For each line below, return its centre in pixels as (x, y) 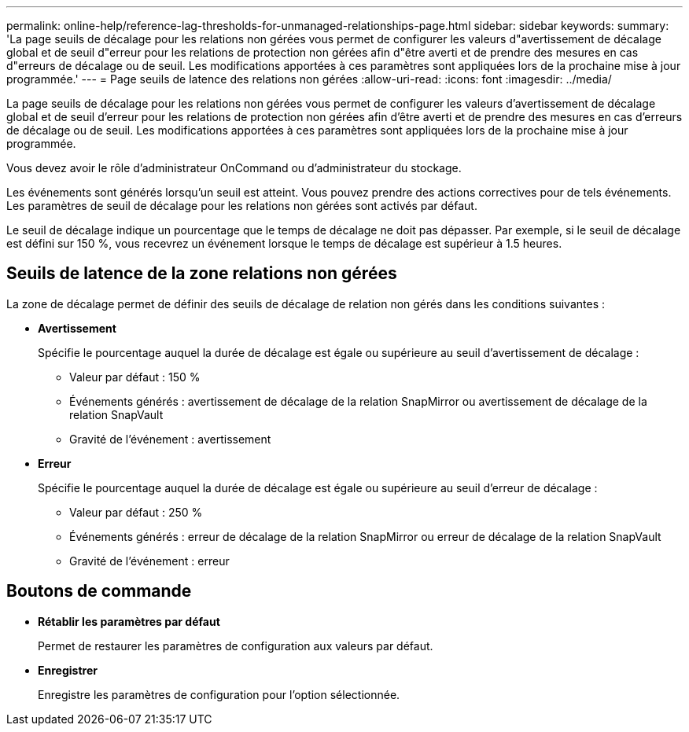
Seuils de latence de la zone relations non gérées (202, 274)
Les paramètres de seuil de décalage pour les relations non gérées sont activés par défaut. (242, 206)
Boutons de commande (99, 591)
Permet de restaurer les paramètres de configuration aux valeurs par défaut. (236, 646)
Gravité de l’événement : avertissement (170, 439)
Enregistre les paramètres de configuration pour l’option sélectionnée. (219, 694)
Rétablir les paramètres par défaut (129, 621)
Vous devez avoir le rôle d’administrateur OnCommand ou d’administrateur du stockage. (234, 168)
